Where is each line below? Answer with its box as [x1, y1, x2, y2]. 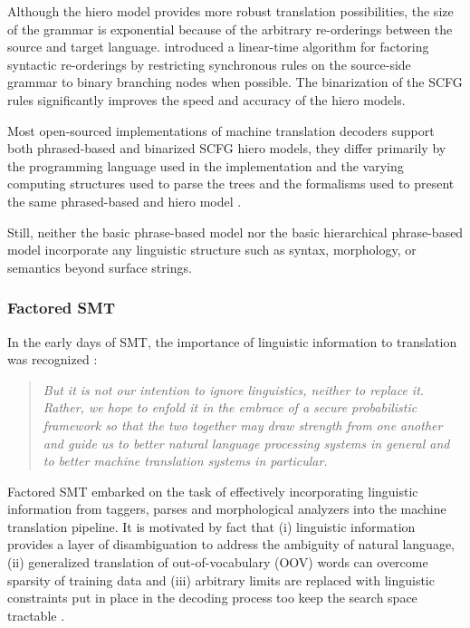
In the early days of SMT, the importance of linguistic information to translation [7, 332, 457, 351]
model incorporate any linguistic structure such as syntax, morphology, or [7, 240, 417, 259]
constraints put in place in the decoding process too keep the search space [7, 588, 417, 607]
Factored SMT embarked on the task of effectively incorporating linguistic [7, 481, 418, 500]
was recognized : [7, 350, 98, 369]
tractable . [7, 605, 65, 624]
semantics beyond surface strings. [7, 257, 192, 276]
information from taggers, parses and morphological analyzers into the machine [7, 499, 446, 518]
